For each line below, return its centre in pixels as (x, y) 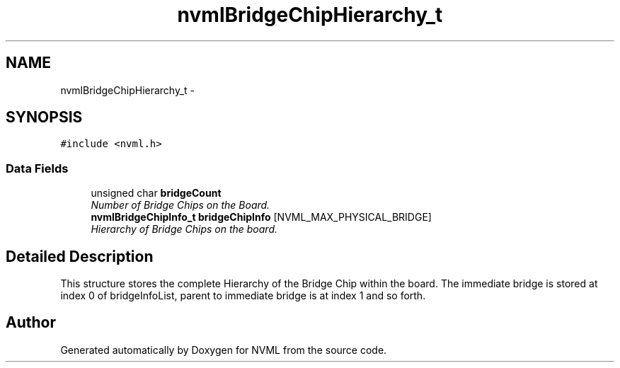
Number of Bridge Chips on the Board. (180, 205)
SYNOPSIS (44, 117)
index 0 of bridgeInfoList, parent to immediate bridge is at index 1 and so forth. (243, 296)
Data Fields (37, 168)
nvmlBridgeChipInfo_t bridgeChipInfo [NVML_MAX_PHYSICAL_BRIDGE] (261, 217)
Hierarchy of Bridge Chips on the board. (184, 229)
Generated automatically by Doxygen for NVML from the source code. (224, 350)
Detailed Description (80, 256)
